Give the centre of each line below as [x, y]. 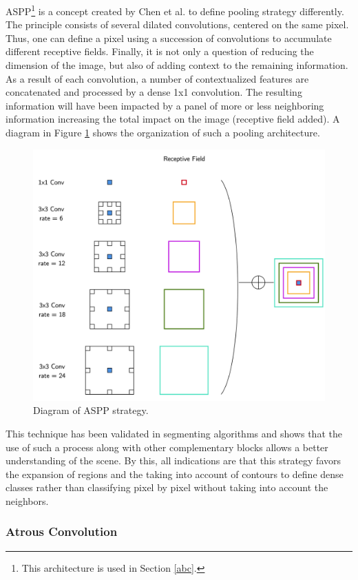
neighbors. [27, 500]
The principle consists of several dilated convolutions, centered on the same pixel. [177, 24]
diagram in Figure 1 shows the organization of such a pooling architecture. [163, 132]
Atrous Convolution [62, 531]
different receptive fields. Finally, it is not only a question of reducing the [160, 51]
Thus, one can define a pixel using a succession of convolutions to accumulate [169, 38]
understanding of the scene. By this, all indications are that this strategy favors [173, 460]
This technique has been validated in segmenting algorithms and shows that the [174, 433]
